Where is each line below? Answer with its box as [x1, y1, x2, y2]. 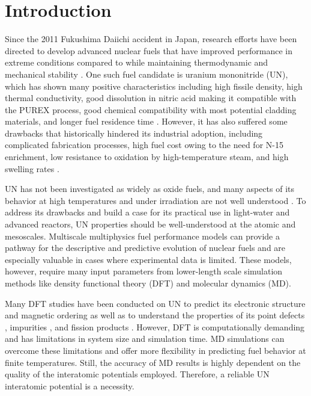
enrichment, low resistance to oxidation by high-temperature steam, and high [5, 150, 289, 163]
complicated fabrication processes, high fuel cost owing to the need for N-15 [5, 138, 283, 151]
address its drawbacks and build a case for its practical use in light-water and [5, 206, 290, 218]
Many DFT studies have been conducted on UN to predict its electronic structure [5, 297, 306, 309]
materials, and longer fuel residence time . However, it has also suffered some [5, 115, 288, 128]
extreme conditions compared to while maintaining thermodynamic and [5, 56, 268, 69]
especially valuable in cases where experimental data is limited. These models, [5, 253, 292, 265]
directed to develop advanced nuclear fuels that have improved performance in [5, 44, 292, 57]
